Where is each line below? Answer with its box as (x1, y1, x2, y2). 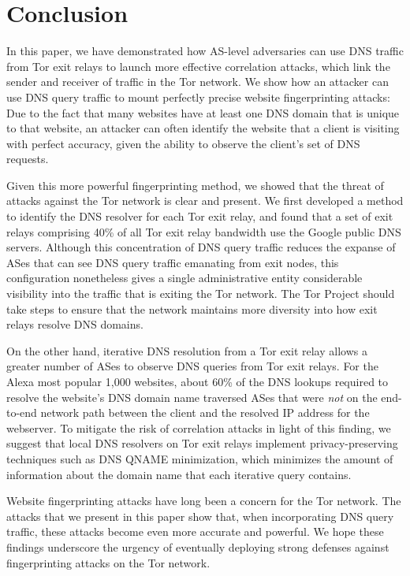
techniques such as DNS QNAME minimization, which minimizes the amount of (6, 450, 393, 466)
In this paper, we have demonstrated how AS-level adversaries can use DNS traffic (6, 43, 404, 59)
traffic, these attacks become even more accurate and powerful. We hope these (6, 523, 384, 540)
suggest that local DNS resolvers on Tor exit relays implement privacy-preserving (6, 435, 398, 452)
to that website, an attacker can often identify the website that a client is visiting (6, 120, 400, 136)
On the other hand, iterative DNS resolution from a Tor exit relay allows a (6, 342, 367, 359)
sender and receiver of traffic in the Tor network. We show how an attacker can (6, 73, 389, 90)
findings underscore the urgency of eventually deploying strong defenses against (6, 538, 389, 555)
